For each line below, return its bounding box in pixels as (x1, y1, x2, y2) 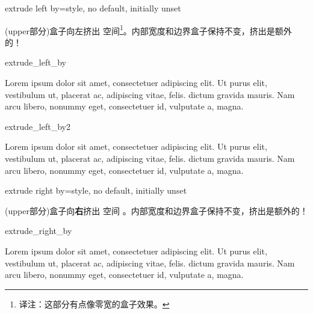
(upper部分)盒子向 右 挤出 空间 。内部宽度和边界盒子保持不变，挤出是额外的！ (5, 204, 308, 217)
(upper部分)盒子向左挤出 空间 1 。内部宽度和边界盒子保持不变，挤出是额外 (5, 22, 292, 37)
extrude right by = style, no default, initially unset (5, 184, 187, 197)
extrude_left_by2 (5, 120, 70, 132)
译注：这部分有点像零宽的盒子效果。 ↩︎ (19, 297, 170, 310)
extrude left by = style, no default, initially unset (5, 2, 181, 14)
